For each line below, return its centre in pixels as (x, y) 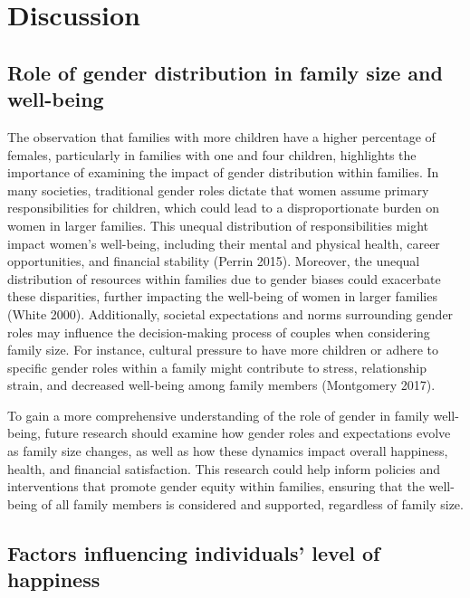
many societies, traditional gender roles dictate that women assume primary (218, 190)
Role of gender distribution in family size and (225, 72)
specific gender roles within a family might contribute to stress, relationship (217, 367)
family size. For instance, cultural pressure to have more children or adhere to (223, 350)
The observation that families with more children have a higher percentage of (221, 136)
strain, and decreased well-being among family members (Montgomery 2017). (221, 385)
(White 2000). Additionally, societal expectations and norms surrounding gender (230, 313)
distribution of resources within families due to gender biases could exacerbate (224, 278)
